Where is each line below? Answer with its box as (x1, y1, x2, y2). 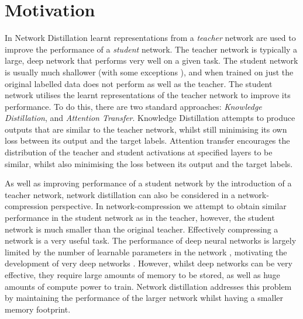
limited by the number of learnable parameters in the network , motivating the (5, 245, 287, 258)
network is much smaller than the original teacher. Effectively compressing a (5, 223, 278, 235)
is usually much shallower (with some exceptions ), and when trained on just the (5, 65, 294, 78)
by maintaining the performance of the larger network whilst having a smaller (5, 292, 284, 304)
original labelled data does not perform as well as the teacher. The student (5, 77, 273, 89)
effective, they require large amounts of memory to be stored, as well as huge (5, 269, 280, 280)
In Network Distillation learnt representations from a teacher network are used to (5, 32, 296, 44)
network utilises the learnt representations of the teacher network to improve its (5, 89, 291, 101)
